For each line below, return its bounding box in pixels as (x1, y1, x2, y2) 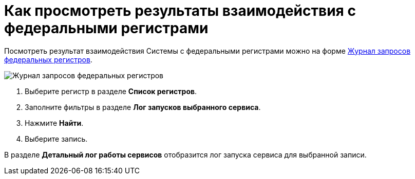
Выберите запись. (25, 134, 88, 143)
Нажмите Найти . (25, 118, 84, 127)
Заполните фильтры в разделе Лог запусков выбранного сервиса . (25, 102, 261, 111)
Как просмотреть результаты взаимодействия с (4, 2, 356, 19)
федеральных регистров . (4, 55, 92, 64)
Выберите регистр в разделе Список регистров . (25, 86, 197, 96)
